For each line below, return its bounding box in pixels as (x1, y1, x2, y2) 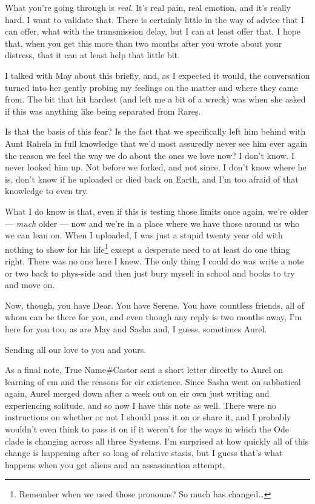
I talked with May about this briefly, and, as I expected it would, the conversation (5, 69, 310, 81)
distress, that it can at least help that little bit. (5, 49, 180, 61)
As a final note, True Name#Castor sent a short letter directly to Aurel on (5, 363, 283, 376)
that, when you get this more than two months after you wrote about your (5, 36, 282, 49)
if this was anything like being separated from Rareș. (5, 104, 201, 117)
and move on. (5, 278, 55, 291)
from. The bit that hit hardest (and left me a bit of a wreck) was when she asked (5, 93, 306, 106)
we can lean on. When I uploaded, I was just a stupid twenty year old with (5, 229, 283, 241)
